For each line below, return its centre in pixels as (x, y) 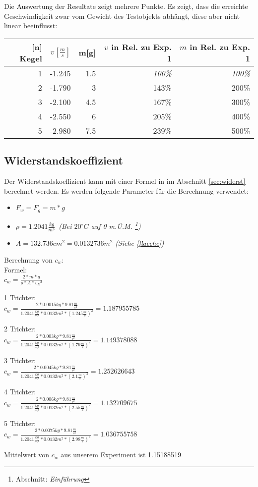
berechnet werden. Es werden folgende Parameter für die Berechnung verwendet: (126, 190)
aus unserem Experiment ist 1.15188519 (121, 455)
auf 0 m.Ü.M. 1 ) (116, 225)
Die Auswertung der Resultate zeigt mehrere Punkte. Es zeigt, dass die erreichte (126, 6)
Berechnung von (28, 260)
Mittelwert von (27, 455)
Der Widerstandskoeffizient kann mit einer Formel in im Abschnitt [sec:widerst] (125, 181)
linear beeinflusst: (31, 26)
